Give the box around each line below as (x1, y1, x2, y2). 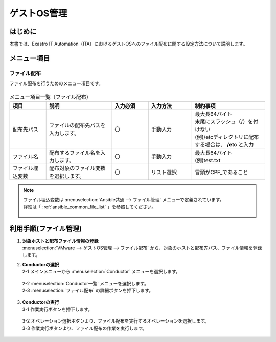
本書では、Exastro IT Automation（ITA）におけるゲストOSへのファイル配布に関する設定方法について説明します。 (9, 41, 248, 47)
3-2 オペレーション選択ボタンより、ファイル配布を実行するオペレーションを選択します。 (22, 318, 210, 324)
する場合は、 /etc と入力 (195, 141, 254, 148)
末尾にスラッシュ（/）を (195, 118, 253, 125)
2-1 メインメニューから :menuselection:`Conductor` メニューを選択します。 (22, 269, 181, 275)
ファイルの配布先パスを (49, 122, 106, 129)
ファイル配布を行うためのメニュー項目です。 (9, 80, 103, 87)
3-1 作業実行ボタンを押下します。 (22, 306, 93, 312)
